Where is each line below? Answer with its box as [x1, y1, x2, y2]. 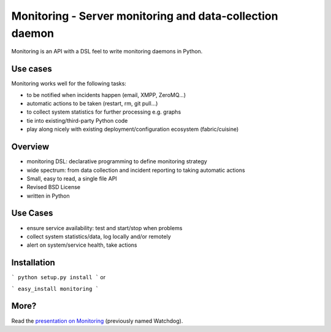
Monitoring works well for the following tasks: [11, 80, 127, 87]
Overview [11, 142, 50, 152]
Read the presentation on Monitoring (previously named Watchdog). [11, 317, 183, 325]
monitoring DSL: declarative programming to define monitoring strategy [26, 158, 208, 165]
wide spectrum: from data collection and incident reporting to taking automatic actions [26, 166, 245, 174]
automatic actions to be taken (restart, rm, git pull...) [26, 100, 158, 107]
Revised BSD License [26, 183, 81, 191]
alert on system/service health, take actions [26, 241, 137, 249]
